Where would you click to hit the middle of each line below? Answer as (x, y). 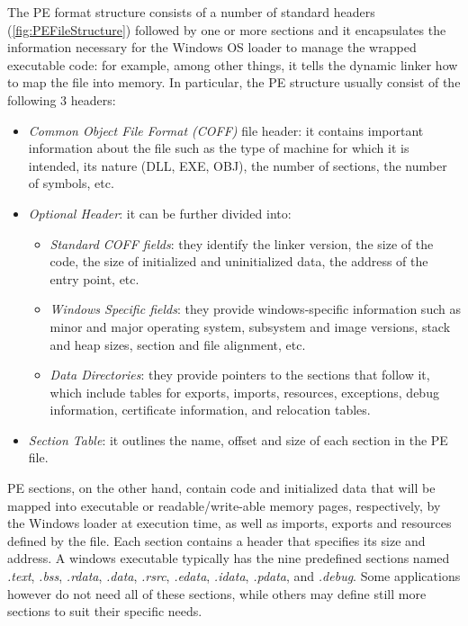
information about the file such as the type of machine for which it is (219, 148)
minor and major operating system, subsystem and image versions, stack (250, 326)
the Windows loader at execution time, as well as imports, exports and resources (229, 523)
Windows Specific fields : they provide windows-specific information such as (255, 309)
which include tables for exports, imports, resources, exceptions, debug (244, 392)
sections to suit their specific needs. (105, 611)
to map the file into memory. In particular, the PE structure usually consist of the (234, 82)
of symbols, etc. (71, 183)
